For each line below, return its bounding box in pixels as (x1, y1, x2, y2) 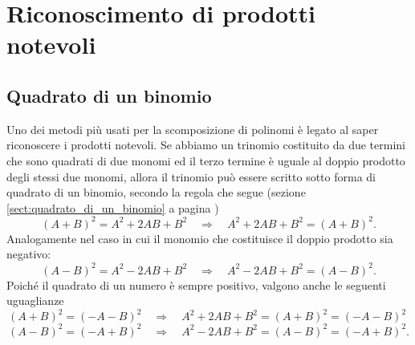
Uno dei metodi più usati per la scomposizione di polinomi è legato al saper (6, 120, 379, 137)
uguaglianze (6, 292, 64, 309)
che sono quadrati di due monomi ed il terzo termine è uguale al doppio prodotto (6, 152, 405, 168)
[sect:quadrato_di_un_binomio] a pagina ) (6, 199, 219, 216)
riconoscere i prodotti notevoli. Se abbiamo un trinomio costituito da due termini (6, 136, 405, 153)
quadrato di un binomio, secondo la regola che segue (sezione (6, 184, 306, 201)
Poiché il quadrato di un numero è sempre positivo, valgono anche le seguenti (6, 276, 386, 293)
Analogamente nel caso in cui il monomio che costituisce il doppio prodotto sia (6, 229, 393, 246)
